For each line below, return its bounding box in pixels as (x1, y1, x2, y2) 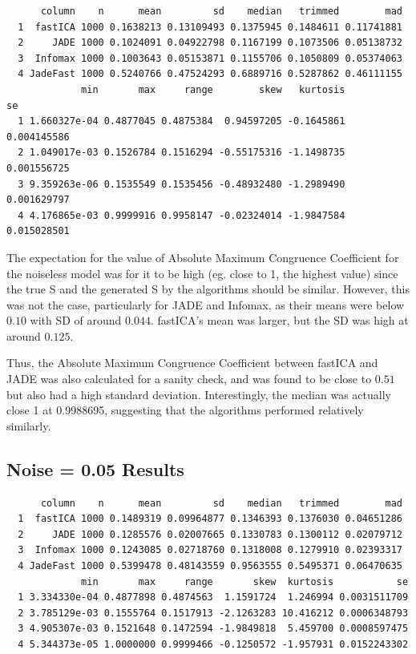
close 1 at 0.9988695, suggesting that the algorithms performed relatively (6, 402, 364, 418)
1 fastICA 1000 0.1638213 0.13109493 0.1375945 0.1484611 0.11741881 (18, 21, 402, 33)
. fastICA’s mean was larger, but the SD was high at (150, 312, 409, 329)
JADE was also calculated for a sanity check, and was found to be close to (6, 370, 372, 387)
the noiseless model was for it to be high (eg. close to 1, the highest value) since (6, 264, 398, 281)
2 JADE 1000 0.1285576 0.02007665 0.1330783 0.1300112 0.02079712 (18, 528, 402, 540)
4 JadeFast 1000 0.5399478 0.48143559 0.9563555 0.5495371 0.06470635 (18, 560, 402, 572)
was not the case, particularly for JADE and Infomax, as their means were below (6, 296, 405, 313)
